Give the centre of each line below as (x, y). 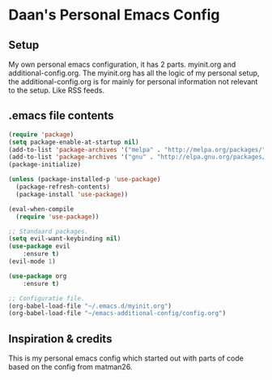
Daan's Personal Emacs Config (114, 15)
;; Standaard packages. (49, 231)
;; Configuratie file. (47, 298)
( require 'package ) (41, 134)
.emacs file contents (62, 116)
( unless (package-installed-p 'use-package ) (85, 179)
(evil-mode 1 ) (32, 261)
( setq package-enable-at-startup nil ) (74, 142)
